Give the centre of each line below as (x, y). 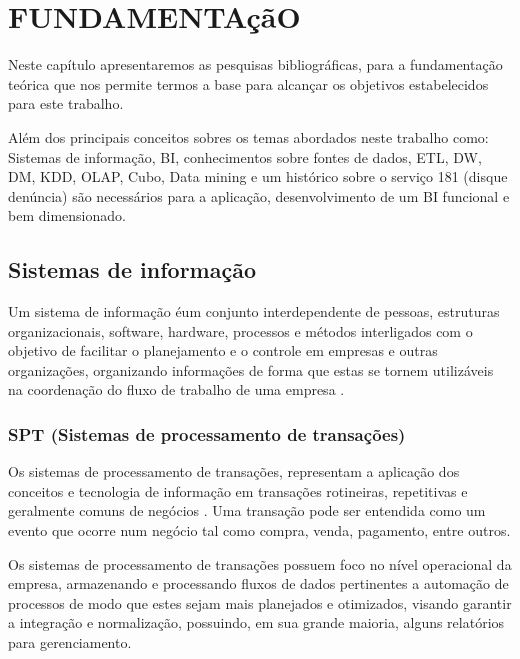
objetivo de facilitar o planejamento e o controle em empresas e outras (223, 350)
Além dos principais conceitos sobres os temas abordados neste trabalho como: (248, 136)
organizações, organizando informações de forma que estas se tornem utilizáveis (251, 369)
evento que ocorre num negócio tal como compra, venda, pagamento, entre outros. (259, 530)
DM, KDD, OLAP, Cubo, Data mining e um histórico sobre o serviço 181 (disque (258, 176)
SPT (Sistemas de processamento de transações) (207, 433)
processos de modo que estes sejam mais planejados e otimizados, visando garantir (260, 602)
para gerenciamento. (70, 642)
